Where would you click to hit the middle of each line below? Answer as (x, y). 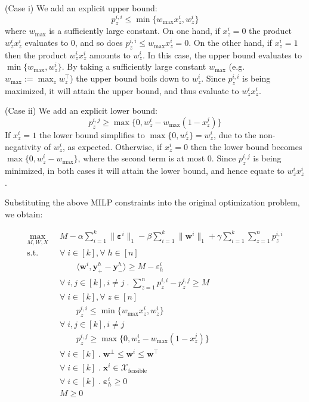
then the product (36, 54)
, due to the (235, 135)
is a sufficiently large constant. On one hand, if (135, 31)
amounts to (110, 54)
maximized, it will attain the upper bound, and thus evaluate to (122, 90)
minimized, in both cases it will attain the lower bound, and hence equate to (145, 171)
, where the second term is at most (141, 158)
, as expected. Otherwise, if (112, 146)
